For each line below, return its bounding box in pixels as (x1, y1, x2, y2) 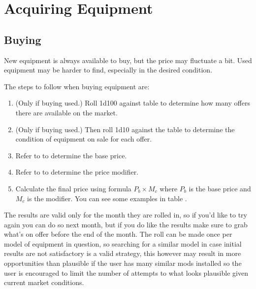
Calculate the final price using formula (15, 183, 131, 193)
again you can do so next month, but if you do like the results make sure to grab (4, 219, 248, 229)
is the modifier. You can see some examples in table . (27, 193, 187, 203)
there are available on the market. (15, 107, 118, 117)
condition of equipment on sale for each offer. (15, 134, 152, 144)
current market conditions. (4, 277, 84, 288)
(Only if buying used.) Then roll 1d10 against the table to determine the (15, 124, 235, 134)
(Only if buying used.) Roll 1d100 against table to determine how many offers (15, 98, 250, 108)
